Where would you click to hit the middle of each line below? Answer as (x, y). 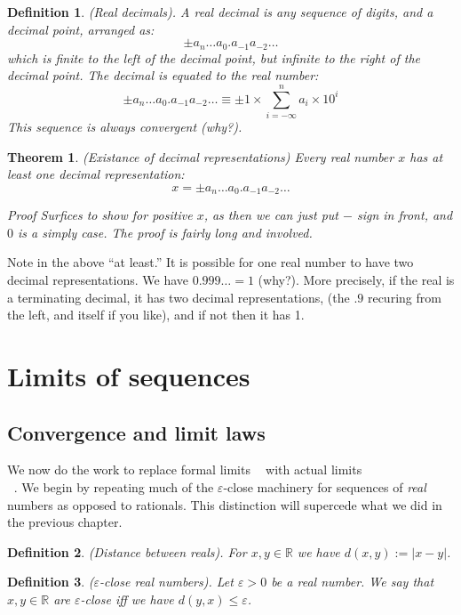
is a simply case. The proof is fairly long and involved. (165, 232)
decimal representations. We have (98, 279)
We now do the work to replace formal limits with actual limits (185, 469)
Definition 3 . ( (51, 582)
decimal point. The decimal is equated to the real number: (163, 75)
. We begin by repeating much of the (114, 486)
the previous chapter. (65, 522)
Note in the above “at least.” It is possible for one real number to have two (211, 262)
